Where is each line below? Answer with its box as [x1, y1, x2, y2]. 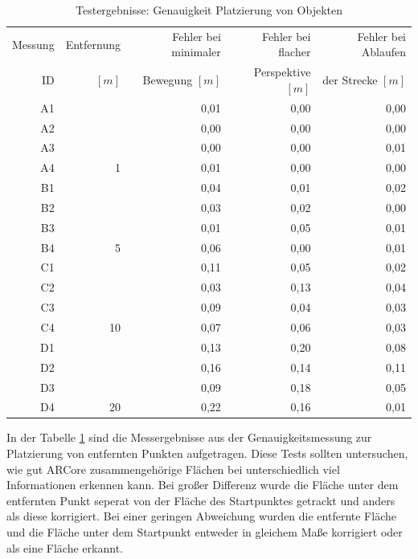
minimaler [171, 43, 221, 60]
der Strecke [322, 71, 378, 88]
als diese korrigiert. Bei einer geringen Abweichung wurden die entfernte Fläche [6, 508, 396, 524]
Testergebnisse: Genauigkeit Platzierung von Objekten [76, 2, 342, 18]
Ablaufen [361, 43, 406, 60]
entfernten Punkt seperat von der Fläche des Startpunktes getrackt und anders [6, 492, 395, 508]
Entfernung [65, 35, 121, 52]
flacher [278, 43, 311, 60]
